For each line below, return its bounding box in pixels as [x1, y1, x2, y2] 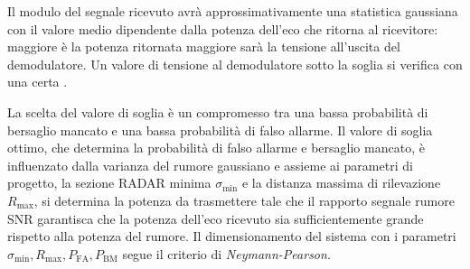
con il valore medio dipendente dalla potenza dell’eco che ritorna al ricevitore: [7, 19, 438, 38]
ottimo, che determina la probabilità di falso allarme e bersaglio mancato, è [7, 138, 425, 157]
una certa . [7, 72, 68, 91]
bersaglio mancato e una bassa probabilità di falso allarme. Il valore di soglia [7, 120, 433, 139]
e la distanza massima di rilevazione [241, 173, 441, 192]
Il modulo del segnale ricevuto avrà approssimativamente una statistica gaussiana [7, 2, 458, 20]
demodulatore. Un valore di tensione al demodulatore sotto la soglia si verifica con [7, 54, 463, 73]
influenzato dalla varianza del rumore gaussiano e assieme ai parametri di [7, 155, 413, 174]
